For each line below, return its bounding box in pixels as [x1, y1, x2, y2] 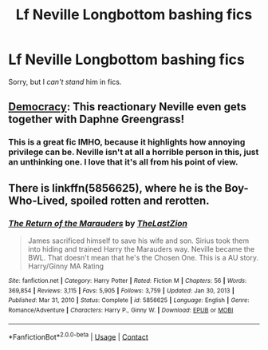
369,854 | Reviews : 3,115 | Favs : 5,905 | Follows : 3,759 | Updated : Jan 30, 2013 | [8, 286, 235, 295]
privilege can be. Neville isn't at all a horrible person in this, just [8, 146, 259, 157]
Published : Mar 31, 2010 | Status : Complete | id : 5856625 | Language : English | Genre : [8, 296, 250, 304]
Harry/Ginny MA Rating [27, 261, 104, 271]
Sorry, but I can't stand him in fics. [8, 77, 122, 86]
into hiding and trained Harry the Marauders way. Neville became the [27, 244, 255, 253]
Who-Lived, [8, 193, 69, 207]
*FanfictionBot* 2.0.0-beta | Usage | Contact [8, 330, 149, 341]
